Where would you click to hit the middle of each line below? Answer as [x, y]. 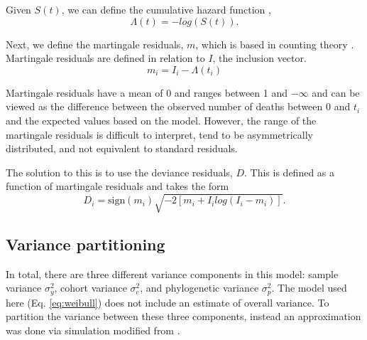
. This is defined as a [290, 172]
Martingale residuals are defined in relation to [105, 58]
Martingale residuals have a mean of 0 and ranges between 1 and [147, 92]
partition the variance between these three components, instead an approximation [183, 316]
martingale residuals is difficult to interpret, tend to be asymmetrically [159, 134]
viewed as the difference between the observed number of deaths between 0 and [178, 106]
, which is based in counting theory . [275, 44]
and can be [336, 92]
